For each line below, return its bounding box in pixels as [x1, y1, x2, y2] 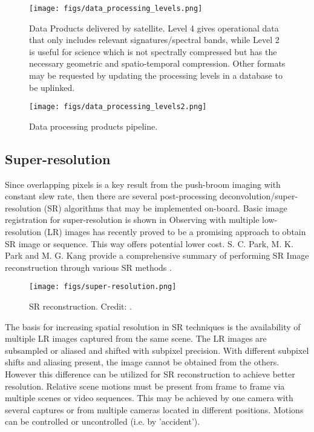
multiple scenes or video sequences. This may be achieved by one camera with [5, 391, 293, 404]
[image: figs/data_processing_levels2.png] [29, 102, 207, 111]
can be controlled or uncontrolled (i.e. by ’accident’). [5, 415, 200, 428]
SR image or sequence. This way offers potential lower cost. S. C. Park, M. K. [5, 237, 293, 250]
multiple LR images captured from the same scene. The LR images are [5, 332, 267, 345]
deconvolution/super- [219, 190, 298, 202]
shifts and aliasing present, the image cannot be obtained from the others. [5, 356, 280, 368]
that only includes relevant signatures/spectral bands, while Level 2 [29, 33, 280, 46]
